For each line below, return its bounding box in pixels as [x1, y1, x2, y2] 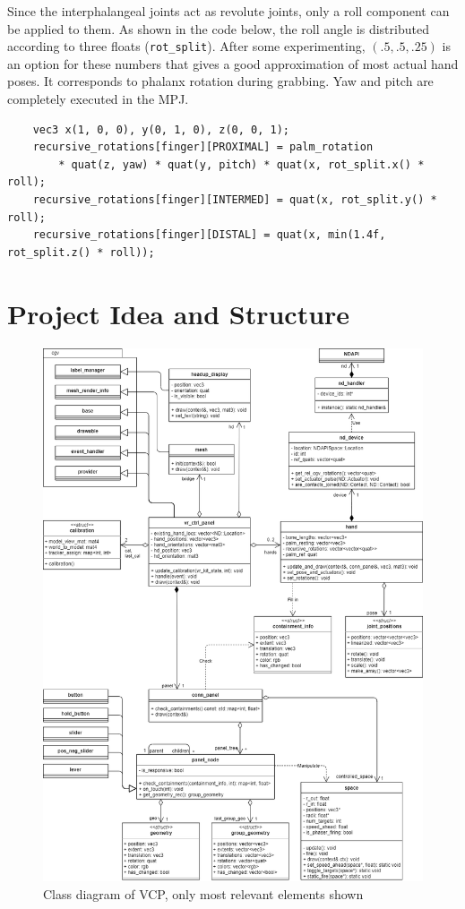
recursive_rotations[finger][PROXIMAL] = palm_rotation [32, 141, 374, 154]
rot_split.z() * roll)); [7, 245, 155, 259]
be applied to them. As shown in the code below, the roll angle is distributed [7, 19, 429, 38]
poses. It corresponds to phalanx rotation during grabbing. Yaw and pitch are [7, 72, 434, 90]
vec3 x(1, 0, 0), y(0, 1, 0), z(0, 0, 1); [32, 123, 289, 136]
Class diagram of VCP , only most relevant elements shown [43, 884, 364, 903]
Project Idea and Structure [7, 295, 350, 331]
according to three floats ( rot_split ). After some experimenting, [7, 37, 366, 56]
